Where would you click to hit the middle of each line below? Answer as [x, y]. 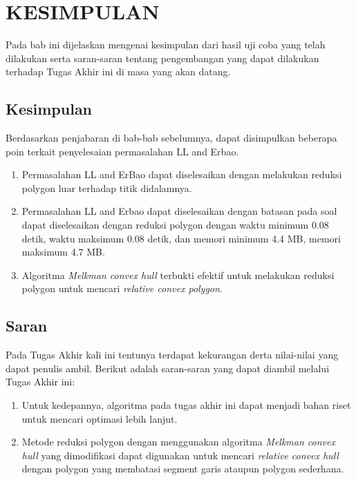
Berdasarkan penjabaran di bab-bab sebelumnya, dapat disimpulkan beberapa [171, 138]
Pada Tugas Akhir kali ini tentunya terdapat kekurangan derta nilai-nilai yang [172, 355]
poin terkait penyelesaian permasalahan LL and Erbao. [122, 151]
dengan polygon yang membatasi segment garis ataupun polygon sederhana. [183, 469]
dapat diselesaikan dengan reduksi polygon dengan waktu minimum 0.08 [175, 225]
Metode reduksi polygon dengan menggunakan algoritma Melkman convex [178, 442]
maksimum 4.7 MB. [63, 252]
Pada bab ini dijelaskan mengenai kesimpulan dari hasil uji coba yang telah [166, 45]
